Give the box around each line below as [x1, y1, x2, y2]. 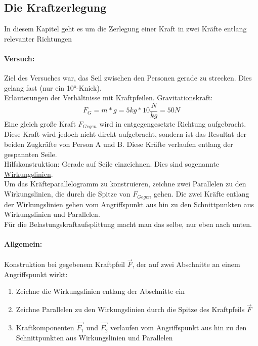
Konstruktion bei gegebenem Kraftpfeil [4, 259, 125, 270]
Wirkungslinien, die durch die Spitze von [4, 188, 131, 199]
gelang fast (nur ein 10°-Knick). [4, 82, 102, 93]
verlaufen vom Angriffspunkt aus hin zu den [110, 322, 247, 333]
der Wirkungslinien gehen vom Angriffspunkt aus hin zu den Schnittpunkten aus [4, 199, 254, 209]
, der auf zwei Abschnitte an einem [132, 259, 240, 270]
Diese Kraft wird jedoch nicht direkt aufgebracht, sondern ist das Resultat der [4, 129, 246, 139]
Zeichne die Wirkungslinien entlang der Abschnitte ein [16, 286, 185, 296]
